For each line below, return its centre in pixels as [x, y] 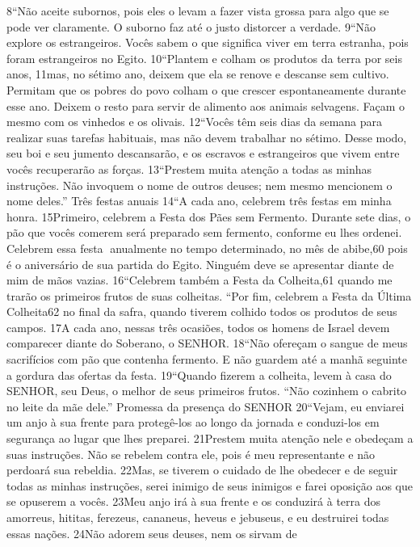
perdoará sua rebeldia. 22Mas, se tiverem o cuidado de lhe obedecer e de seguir [202, 470]
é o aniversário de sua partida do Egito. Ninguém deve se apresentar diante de [200, 264]
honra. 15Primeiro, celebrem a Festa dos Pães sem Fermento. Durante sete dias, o [209, 216]
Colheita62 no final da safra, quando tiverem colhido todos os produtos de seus [202, 311]
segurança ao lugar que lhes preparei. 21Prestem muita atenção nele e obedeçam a [210, 438]
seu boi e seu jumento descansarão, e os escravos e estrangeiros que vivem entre [203, 153]
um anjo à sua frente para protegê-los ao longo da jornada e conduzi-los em [193, 422]
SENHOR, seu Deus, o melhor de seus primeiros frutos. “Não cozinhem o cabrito [207, 391]
